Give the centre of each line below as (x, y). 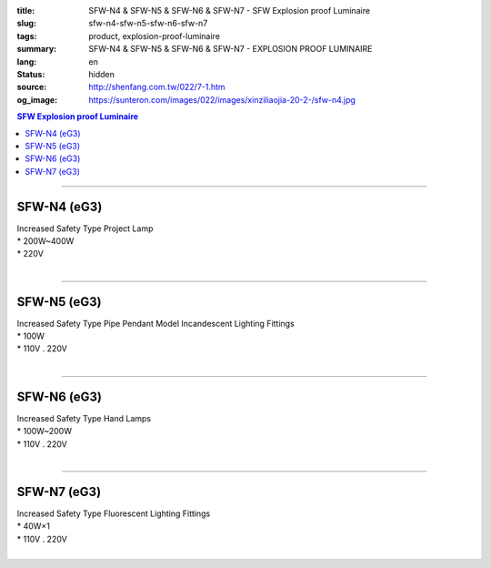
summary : (37, 49)
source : (32, 87)
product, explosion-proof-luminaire (154, 35)
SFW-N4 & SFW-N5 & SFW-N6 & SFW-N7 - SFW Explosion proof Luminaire (230, 10)
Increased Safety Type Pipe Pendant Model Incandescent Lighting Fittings (155, 323)
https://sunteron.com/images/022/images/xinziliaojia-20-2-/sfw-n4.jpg (222, 99)
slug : (26, 24)
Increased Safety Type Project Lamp (85, 228)
